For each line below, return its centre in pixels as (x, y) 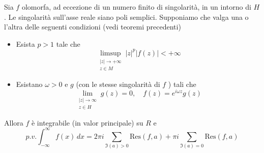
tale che (68, 43)
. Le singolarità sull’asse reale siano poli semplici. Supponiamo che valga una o (126, 17)
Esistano (29, 84)
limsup (111, 53)
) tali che (182, 84)
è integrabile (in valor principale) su (87, 122)
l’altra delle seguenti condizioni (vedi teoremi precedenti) (93, 27)
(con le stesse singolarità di (118, 84)
